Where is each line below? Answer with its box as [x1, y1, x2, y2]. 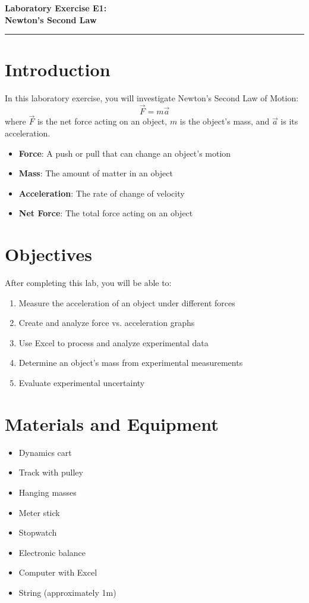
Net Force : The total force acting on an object [18, 207, 193, 219]
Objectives [5, 242, 92, 266]
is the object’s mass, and [179, 115, 270, 128]
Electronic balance [18, 546, 86, 558]
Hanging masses [18, 486, 77, 498]
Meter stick [18, 506, 60, 518]
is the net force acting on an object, [37, 115, 168, 128]
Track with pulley [18, 466, 83, 478]
